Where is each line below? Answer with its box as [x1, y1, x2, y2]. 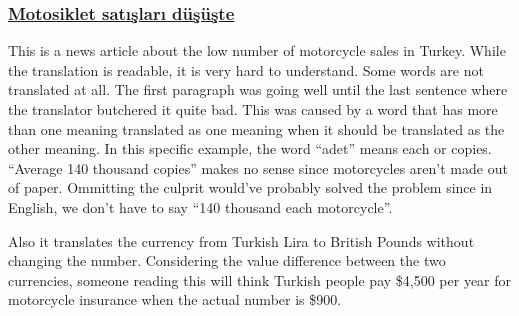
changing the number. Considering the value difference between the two [8, 250, 446, 271]
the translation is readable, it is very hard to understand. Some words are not [8, 59, 484, 80]
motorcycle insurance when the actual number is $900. [8, 289, 342, 310]
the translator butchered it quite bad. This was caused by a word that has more [8, 99, 498, 119]
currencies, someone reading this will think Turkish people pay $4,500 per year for [8, 269, 512, 290]
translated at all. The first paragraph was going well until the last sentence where [8, 79, 508, 100]
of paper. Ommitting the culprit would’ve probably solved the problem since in [8, 177, 493, 198]
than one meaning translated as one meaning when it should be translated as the [8, 118, 505, 139]
